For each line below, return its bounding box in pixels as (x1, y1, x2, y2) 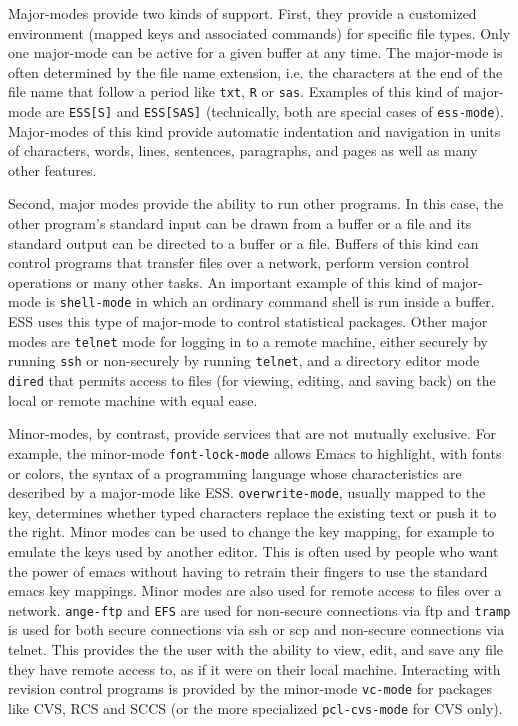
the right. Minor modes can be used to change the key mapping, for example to (8, 521, 495, 542)
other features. (8, 159, 97, 180)
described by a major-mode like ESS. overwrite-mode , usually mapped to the (8, 482, 486, 503)
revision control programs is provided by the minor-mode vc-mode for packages (8, 678, 492, 699)
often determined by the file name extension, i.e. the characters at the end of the (8, 61, 503, 82)
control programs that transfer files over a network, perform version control (8, 252, 469, 273)
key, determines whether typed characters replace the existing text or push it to (8, 501, 497, 522)
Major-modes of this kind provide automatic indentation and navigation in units (8, 120, 501, 141)
